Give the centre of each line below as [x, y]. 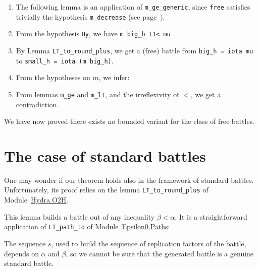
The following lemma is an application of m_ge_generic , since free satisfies [133, 7]
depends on [21, 253]
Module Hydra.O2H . [36, 200]
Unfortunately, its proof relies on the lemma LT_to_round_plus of [106, 190]
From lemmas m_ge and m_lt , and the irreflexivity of [97, 94]
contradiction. [37, 104]
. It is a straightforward [211, 216]
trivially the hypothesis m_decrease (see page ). [90, 16]
